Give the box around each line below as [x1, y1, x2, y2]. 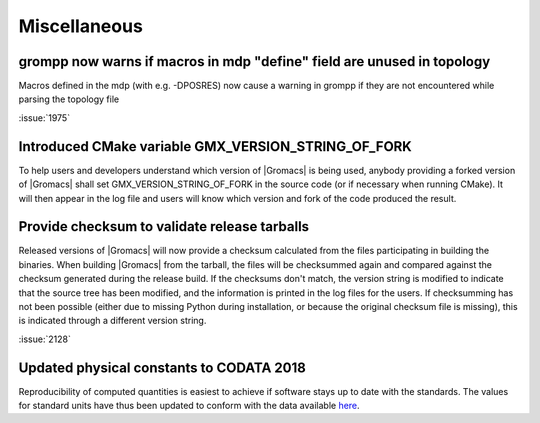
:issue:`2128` [18, 333, 72, 345]
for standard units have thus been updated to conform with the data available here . [18, 400, 360, 412]
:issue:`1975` [18, 111, 70, 124]
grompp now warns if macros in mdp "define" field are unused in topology [18, 53, 491, 70]
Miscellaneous [18, 15, 144, 37]
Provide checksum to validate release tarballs [18, 218, 310, 235]
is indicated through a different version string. [18, 315, 207, 327]
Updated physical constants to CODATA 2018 [18, 359, 307, 376]
